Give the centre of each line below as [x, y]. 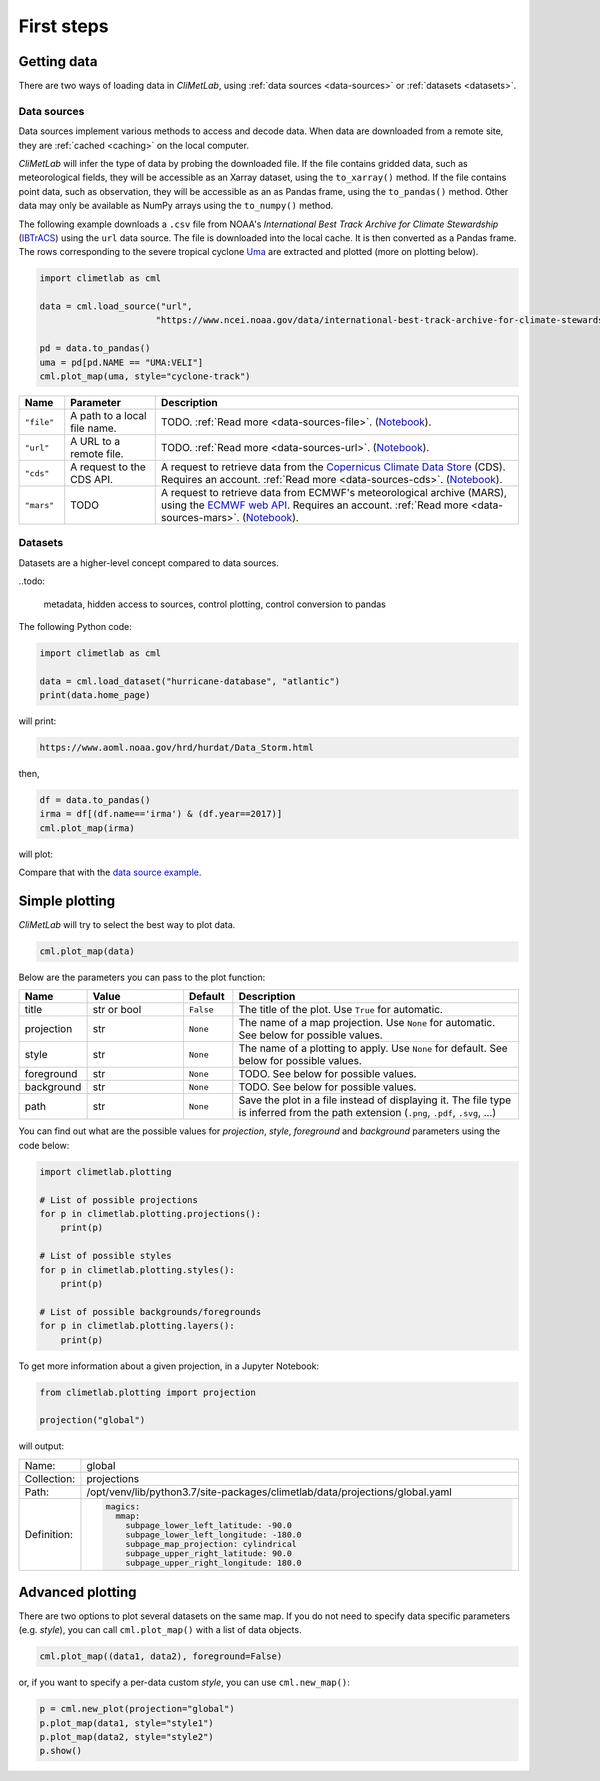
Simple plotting [67, 901]
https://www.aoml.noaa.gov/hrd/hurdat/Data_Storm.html [176, 748]
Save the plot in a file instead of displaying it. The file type [375, 1100]
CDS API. [92, 480]
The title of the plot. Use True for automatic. [341, 1010]
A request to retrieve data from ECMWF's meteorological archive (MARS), [333, 493]
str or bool [117, 1010]
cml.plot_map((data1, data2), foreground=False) [161, 1656]
